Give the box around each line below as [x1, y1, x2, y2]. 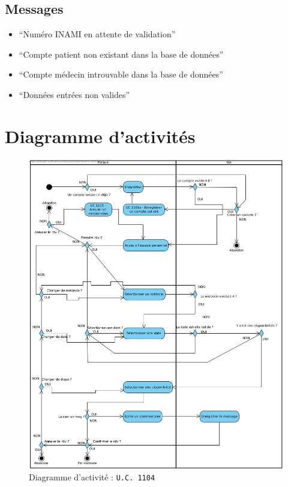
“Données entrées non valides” [19, 88, 130, 100]
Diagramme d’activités [5, 123, 196, 148]
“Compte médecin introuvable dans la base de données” [19, 68, 223, 81]
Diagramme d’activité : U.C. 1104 [29, 471, 155, 483]
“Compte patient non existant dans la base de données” [19, 47, 224, 60]
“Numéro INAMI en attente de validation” [19, 28, 176, 40]
